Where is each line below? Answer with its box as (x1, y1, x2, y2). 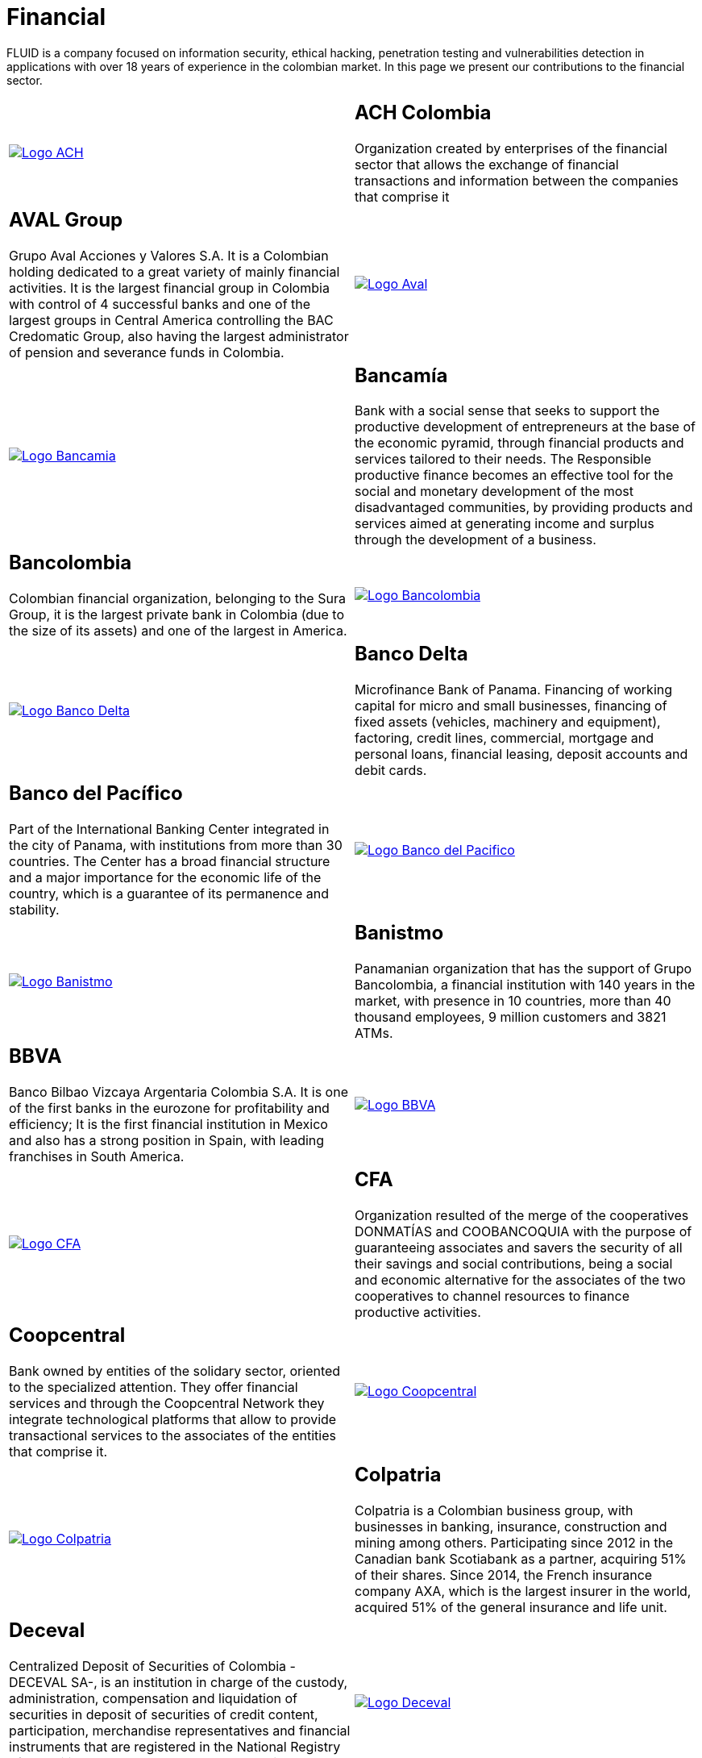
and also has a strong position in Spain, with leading (9, 1132, 325, 1148)
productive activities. (355, 1303, 481, 1320)
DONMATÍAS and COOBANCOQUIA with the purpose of (355, 1223, 692, 1239)
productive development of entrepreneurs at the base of (355, 419, 696, 435)
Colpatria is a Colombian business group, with (355, 1502, 633, 1518)
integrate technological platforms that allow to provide (9, 1410, 337, 1427)
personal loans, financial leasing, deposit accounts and (355, 746, 688, 763)
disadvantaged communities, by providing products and (355, 499, 693, 516)
